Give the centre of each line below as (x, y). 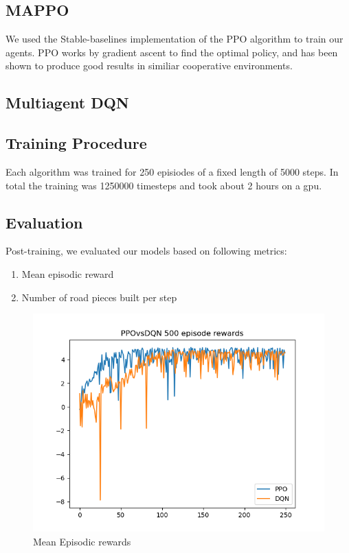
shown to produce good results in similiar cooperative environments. (149, 66)
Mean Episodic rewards (82, 541)
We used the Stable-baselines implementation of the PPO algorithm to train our (174, 39)
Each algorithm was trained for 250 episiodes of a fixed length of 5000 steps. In (172, 171)
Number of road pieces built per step (99, 297)
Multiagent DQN (67, 103)
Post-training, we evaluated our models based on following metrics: (146, 251)
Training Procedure (76, 143)
